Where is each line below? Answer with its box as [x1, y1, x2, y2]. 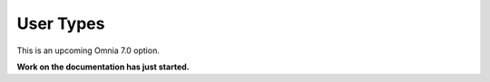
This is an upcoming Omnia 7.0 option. [16, 45, 161, 56]
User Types [16, 14, 105, 33]
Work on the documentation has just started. [16, 61, 190, 72]
